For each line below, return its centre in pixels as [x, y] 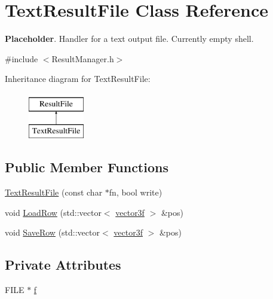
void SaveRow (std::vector [52, 232]
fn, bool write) [136, 192]
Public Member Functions [87, 167]
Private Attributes [63, 265]
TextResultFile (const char [54, 192]
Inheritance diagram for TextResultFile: [78, 79]
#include [22, 58]
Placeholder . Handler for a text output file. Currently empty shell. [129, 39]
